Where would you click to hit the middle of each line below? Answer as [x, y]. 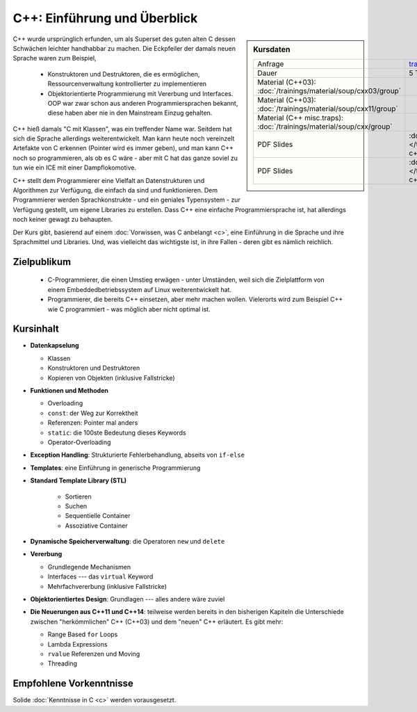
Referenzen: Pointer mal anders [93, 423]
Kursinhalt [36, 329]
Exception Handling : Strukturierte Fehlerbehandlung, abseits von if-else [137, 455]
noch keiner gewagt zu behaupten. [63, 220]
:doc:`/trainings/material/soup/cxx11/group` [328, 108]
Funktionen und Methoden [69, 391]
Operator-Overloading [79, 442]
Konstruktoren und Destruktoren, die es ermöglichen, [124, 74]
